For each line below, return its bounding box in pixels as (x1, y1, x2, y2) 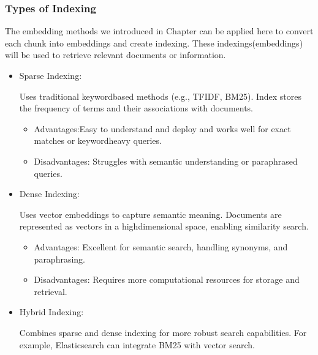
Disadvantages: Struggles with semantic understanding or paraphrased (34, 154, 298, 167)
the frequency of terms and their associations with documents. (19, 102, 254, 114)
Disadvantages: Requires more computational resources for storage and (34, 273, 300, 286)
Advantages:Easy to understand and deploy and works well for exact (34, 122, 291, 135)
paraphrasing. (34, 252, 86, 265)
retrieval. (34, 285, 67, 297)
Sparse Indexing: (19, 69, 82, 81)
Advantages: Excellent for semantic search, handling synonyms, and (34, 240, 288, 253)
